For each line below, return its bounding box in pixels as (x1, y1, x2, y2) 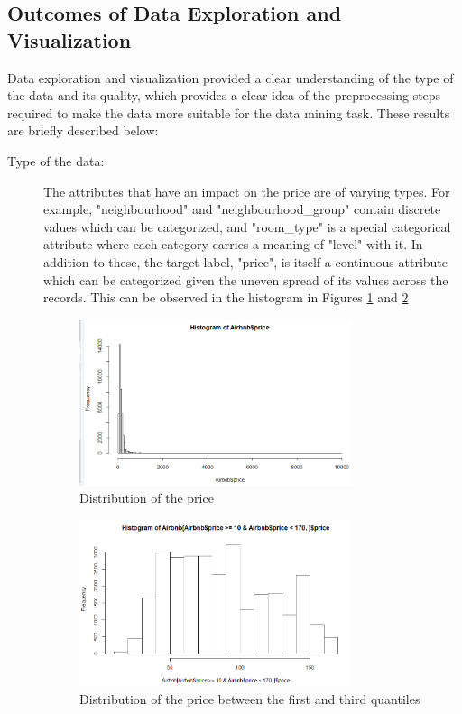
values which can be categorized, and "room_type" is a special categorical (43, 217, 451, 236)
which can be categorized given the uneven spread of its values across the (43, 270, 448, 289)
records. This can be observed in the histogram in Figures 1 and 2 (43, 288, 409, 307)
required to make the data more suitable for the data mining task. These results (7, 103, 450, 122)
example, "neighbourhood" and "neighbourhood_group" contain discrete (43, 199, 441, 218)
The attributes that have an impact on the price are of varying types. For (43, 181, 450, 200)
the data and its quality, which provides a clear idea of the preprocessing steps (7, 86, 441, 105)
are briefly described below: (7, 121, 159, 140)
